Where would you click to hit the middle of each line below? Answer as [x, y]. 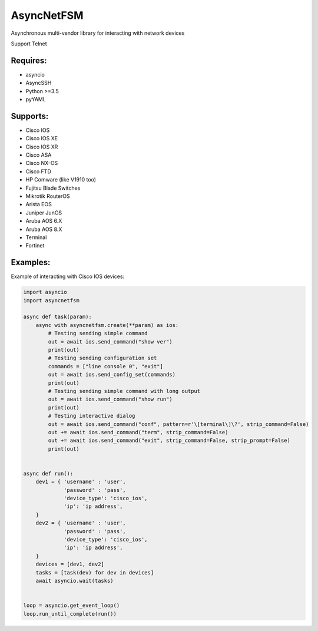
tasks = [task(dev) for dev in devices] [95, 572]
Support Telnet [29, 44]
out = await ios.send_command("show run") [110, 399]
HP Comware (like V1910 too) [61, 180]
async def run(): [48, 473]
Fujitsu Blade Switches [53, 188]
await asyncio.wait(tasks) [75, 581]
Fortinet [35, 246]
